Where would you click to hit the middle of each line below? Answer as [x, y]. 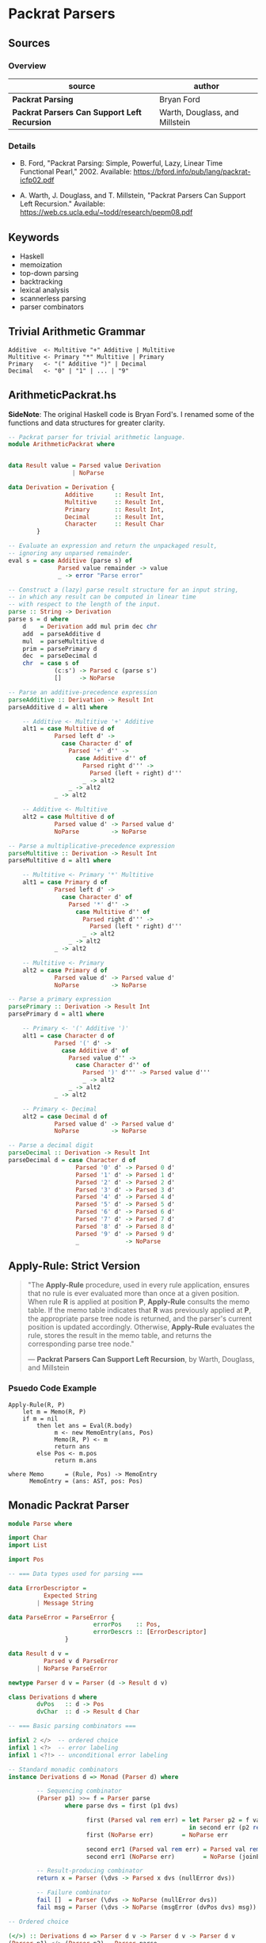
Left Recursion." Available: [62, 204]
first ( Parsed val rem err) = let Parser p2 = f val [175, 1820]
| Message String [65, 1603]
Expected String [70, 1595]
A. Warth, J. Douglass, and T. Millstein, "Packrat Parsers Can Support [133, 196]
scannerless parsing [53, 298]
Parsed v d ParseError [81, 1661]
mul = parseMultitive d [63, 641]
